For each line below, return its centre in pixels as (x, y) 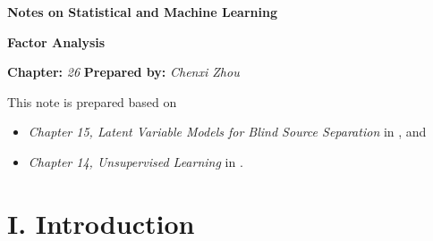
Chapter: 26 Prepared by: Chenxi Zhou (123, 72)
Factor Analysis (56, 42)
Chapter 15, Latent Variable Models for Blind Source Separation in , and (227, 132)
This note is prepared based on (92, 101)
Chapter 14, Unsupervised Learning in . (136, 161)
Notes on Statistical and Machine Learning (142, 12)
